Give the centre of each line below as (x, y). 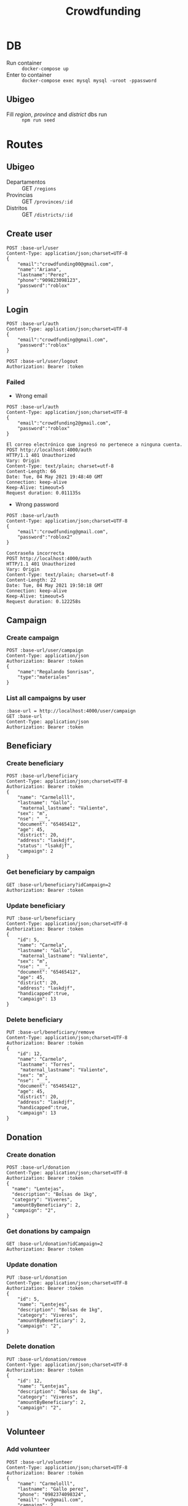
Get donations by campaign (49, 1231)
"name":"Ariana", (40, 269)
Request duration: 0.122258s (44, 601)
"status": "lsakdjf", (45, 846)
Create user (29, 234)
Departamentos (26, 182)
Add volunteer (28, 1449)
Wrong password (37, 504)
